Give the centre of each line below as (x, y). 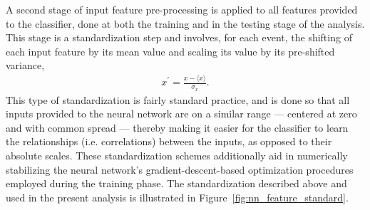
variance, (25, 65)
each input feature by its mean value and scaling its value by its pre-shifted (170, 51)
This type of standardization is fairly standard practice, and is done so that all (178, 99)
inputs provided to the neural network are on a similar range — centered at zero (181, 114)
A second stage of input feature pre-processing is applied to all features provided (182, 9)
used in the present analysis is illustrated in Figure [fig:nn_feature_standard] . (177, 197)
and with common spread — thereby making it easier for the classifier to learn (177, 127)
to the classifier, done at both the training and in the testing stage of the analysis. (185, 23)
